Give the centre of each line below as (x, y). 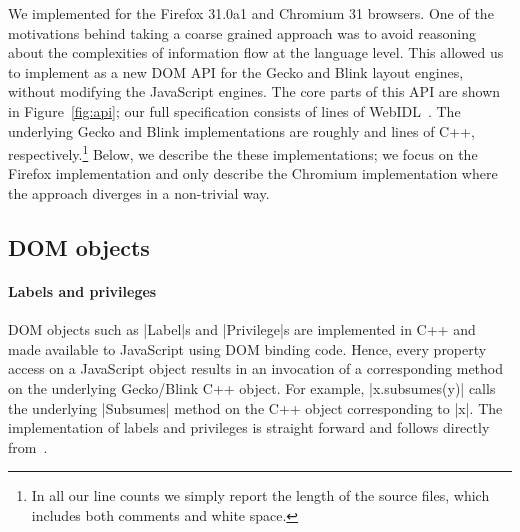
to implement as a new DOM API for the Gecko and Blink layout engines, (236, 71)
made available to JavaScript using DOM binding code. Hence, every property (247, 348)
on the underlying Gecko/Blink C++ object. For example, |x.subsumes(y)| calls (252, 387)
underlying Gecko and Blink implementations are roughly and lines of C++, (241, 130)
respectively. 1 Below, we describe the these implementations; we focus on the (243, 152)
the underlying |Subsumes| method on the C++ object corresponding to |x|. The (255, 407)
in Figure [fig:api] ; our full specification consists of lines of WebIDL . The (234, 110)
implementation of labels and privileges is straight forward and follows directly (249, 427)
